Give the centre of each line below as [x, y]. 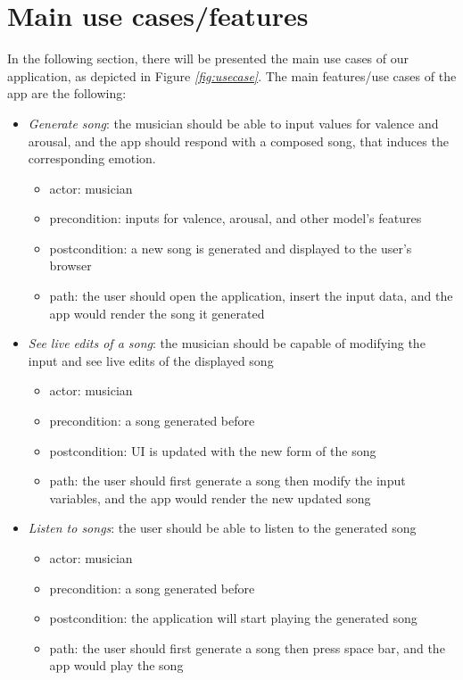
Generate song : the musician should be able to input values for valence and [233, 123]
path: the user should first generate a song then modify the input [227, 481]
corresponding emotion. [92, 158]
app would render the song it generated [157, 313]
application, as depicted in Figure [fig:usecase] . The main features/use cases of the [232, 75]
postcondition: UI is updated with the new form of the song [213, 450]
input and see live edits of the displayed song [151, 360]
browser [70, 265]
